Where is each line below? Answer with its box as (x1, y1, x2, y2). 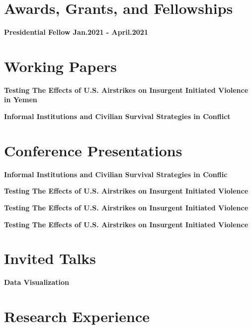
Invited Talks (4, 248, 96, 268)
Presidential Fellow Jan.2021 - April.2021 (4, 27, 148, 37)
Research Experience (4, 306, 150, 327)
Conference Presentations (4, 140, 182, 160)
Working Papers (4, 56, 117, 76)
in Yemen (4, 94, 37, 105)
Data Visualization (4, 277, 70, 287)
